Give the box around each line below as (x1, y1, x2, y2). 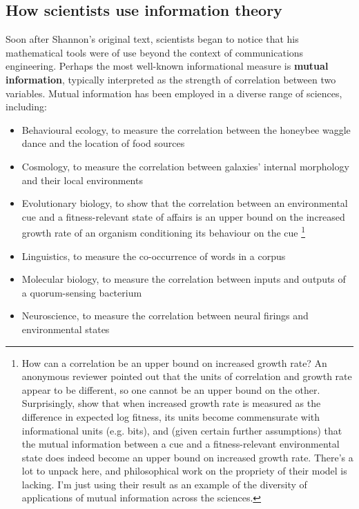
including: (6, 99, 47, 114)
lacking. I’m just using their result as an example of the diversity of (21, 477, 307, 491)
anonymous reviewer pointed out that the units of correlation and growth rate (21, 369, 352, 383)
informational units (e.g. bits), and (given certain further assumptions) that (21, 423, 342, 437)
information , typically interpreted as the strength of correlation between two (6, 72, 336, 86)
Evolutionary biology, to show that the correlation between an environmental (21, 196, 348, 210)
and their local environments (21, 172, 143, 187)
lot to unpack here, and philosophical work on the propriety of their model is (21, 463, 347, 478)
